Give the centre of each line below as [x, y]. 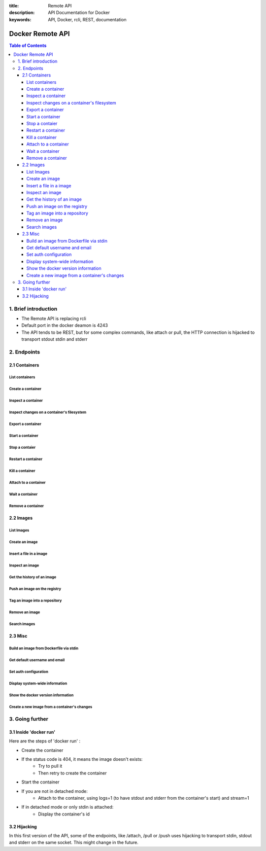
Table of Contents [28, 45]
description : [22, 13]
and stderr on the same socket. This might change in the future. [74, 843]
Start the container [40, 782]
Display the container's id [64, 814]
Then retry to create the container [72, 773]
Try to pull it [50, 766]
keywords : [20, 19]
